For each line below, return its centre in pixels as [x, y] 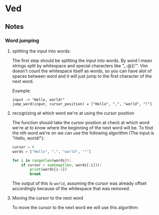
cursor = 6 [23, 147]
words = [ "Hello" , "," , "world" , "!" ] [51, 151]
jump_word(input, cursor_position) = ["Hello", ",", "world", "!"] [82, 104]
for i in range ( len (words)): [42, 160]
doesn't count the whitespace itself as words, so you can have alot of [82, 71]
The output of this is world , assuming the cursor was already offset [79, 183]
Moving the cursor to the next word [48, 198]
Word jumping [22, 41]
